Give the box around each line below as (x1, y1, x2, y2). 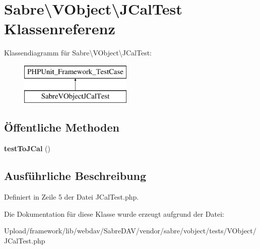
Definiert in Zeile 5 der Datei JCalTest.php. (4, 192, 139, 202)
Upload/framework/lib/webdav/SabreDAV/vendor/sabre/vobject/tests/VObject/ (4, 225, 256, 236)
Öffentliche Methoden (4, 119, 119, 135)
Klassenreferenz (4, 18, 115, 39)
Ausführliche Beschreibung (4, 168, 146, 183)
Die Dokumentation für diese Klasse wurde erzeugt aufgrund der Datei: (4, 208, 224, 219)
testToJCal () (4, 143, 50, 154)
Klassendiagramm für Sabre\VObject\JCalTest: (4, 47, 152, 58)
